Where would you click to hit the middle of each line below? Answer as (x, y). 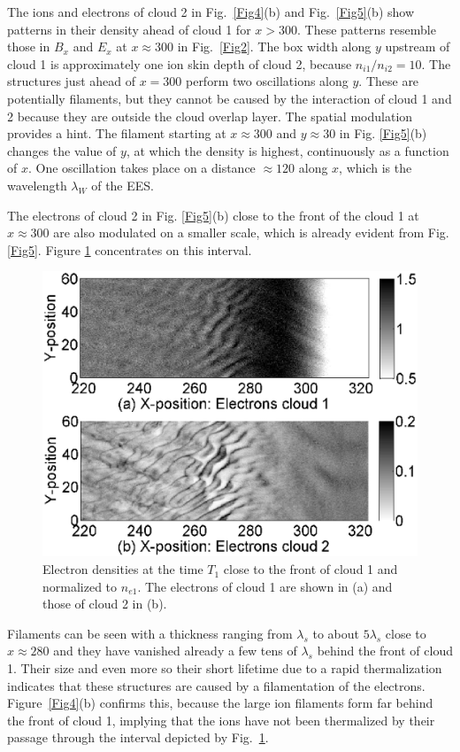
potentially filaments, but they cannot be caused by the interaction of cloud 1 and (230, 98)
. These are (389, 81)
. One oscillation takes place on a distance (142, 168)
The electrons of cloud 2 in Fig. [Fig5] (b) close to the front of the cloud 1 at (213, 215)
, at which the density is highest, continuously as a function (287, 150)
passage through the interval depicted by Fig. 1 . (138, 737)
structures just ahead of (71, 81)
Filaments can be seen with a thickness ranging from (150, 633)
